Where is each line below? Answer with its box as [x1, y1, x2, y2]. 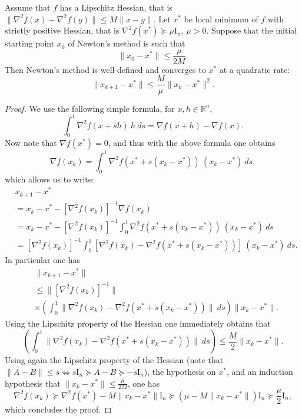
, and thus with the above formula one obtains [108, 137, 276, 149]
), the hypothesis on [144, 365, 216, 377]
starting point [5, 37, 55, 49]
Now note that [5, 137, 57, 149]
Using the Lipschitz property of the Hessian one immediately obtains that [5, 317, 271, 329]
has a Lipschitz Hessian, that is [59, 1, 172, 13]
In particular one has [5, 254, 81, 266]
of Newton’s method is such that [68, 37, 185, 49]
